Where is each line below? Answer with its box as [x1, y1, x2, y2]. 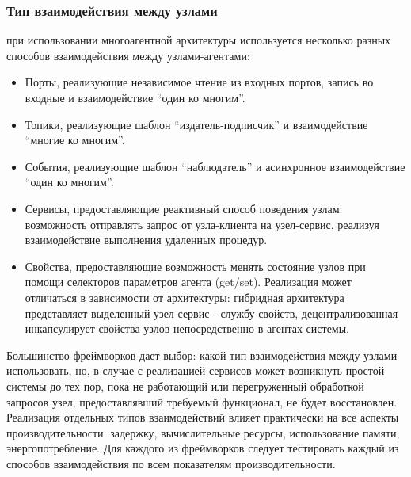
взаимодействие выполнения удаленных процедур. [25, 231, 268, 248]
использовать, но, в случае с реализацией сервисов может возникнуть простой [6, 362, 385, 379]
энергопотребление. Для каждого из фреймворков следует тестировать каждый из [6, 440, 399, 456]
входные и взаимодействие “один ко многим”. [25, 90, 245, 105]
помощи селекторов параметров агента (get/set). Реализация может [25, 273, 352, 290]
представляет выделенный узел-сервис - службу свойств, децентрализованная [25, 304, 398, 321]
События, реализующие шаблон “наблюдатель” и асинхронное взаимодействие [25, 158, 405, 174]
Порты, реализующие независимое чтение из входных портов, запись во [25, 74, 374, 90]
